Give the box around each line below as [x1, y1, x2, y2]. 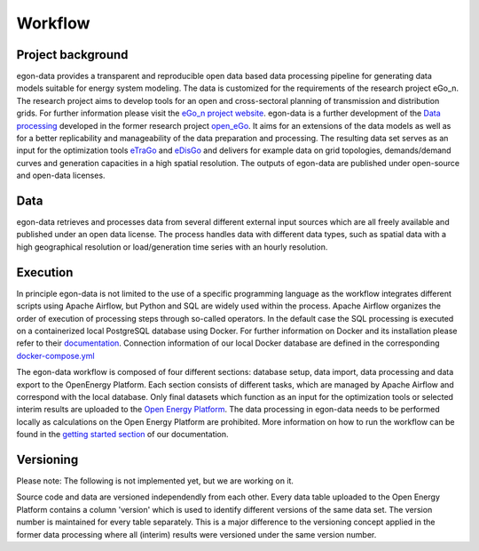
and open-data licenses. [16, 170, 106, 181]
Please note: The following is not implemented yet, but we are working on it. [16, 475, 294, 486]
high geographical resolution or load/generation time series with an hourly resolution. [16, 241, 328, 252]
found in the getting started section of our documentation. [16, 429, 230, 440]
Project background [16, 47, 129, 62]
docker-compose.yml [16, 350, 95, 361]
